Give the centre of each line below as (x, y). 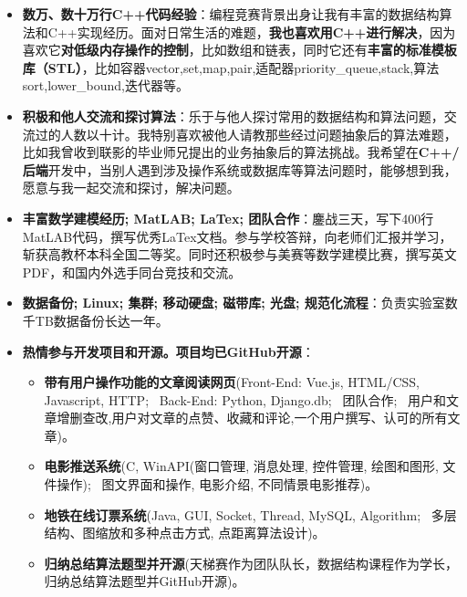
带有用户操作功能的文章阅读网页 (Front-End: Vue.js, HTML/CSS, (232, 382)
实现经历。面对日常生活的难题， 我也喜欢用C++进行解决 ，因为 (266, 31)
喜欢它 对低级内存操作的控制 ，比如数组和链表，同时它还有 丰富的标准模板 (239, 50)
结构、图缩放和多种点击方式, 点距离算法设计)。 (185, 533)
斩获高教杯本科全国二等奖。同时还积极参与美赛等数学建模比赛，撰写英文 (239, 254)
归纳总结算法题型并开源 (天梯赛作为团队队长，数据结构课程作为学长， (251, 563)
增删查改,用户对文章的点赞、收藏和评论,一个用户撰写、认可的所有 (252, 418)
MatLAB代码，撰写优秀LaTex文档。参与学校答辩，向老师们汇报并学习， (237, 236)
